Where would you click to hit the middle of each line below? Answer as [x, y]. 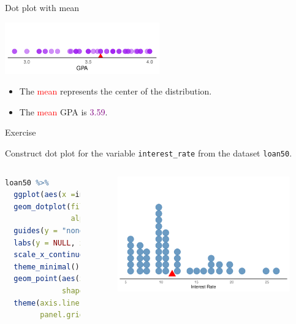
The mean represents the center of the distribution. [116, 91]
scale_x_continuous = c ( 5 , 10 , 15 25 [117, 255]
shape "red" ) [141, 291]
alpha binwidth [117, 219]
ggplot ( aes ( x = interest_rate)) [77, 195]
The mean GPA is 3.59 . [63, 111]
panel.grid [62, 315]
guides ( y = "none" [51, 231]
